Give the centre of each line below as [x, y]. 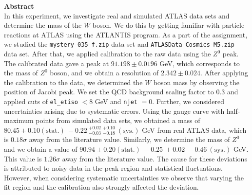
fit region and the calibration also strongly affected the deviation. [101, 187]
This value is [23, 158]
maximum [19, 120]
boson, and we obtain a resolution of [104, 73]
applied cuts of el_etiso [41, 101]
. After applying [224, 73]
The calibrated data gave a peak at [57, 63]
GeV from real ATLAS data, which [194, 130]
